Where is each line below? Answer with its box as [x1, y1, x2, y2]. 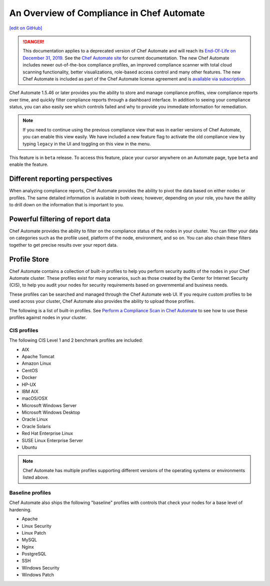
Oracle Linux [21, 416, 48, 422]
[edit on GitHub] [9, 25, 42, 31]
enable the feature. [9, 161, 48, 167]
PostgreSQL [21, 551, 47, 557]
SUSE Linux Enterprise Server [21, 437, 83, 443]
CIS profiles [9, 327, 38, 334]
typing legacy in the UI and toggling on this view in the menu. [22, 140, 151, 147]
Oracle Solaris [21, 423, 51, 429]
